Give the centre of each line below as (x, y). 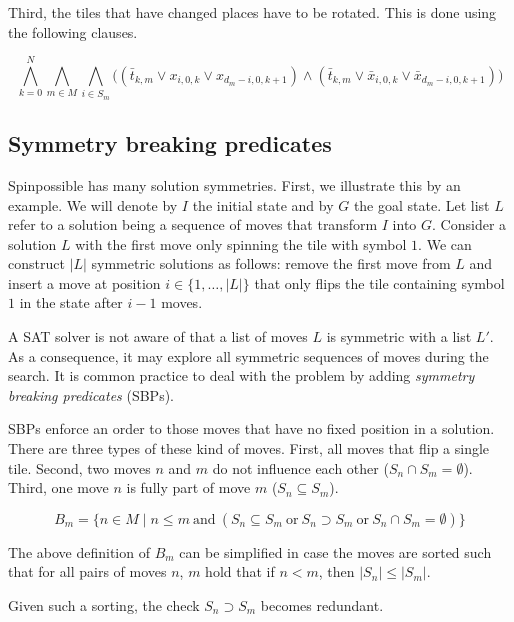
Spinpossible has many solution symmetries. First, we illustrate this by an (234, 184)
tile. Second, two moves (79, 467)
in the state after (71, 302)
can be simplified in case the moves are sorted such (335, 551)
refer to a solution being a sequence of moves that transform (193, 224)
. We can (445, 243)
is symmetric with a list (399, 336)
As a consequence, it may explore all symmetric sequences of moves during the (248, 355)
